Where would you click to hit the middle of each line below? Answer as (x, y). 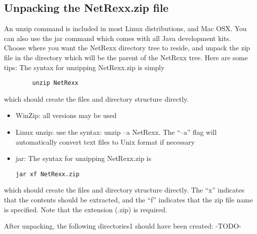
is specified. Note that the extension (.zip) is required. (86, 209)
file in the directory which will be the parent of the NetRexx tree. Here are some (126, 57)
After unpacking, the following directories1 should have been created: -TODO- (123, 226)
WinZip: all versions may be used (66, 115)
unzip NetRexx (55, 83)
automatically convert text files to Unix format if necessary (105, 141)
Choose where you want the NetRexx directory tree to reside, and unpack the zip (127, 48)
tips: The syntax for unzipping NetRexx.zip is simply (84, 67)
